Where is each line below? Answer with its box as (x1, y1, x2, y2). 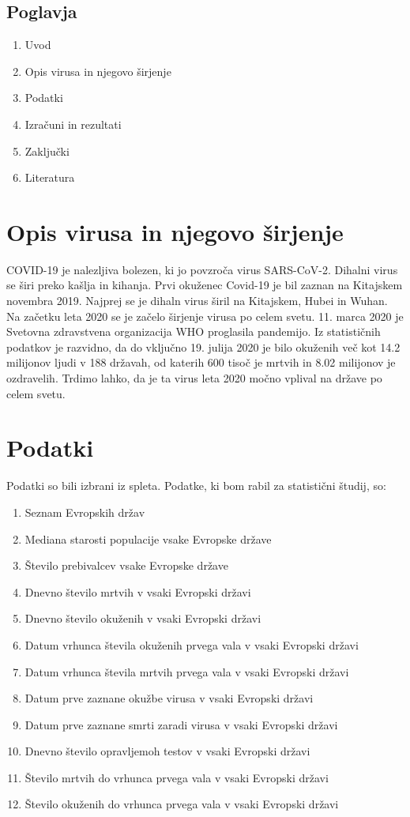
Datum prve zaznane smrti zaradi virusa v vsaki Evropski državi (24, 716, 338, 732)
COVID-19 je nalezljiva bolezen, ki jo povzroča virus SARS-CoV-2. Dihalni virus (6, 261, 398, 277)
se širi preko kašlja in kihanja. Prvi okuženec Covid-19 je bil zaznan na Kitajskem (6, 277, 403, 293)
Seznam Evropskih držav (24, 503, 145, 520)
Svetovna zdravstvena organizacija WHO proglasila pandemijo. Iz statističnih (6, 323, 381, 340)
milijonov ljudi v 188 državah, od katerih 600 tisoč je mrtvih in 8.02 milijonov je (6, 354, 396, 371)
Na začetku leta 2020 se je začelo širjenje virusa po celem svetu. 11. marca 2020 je (6, 307, 404, 324)
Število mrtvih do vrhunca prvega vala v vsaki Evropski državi (24, 769, 329, 785)
